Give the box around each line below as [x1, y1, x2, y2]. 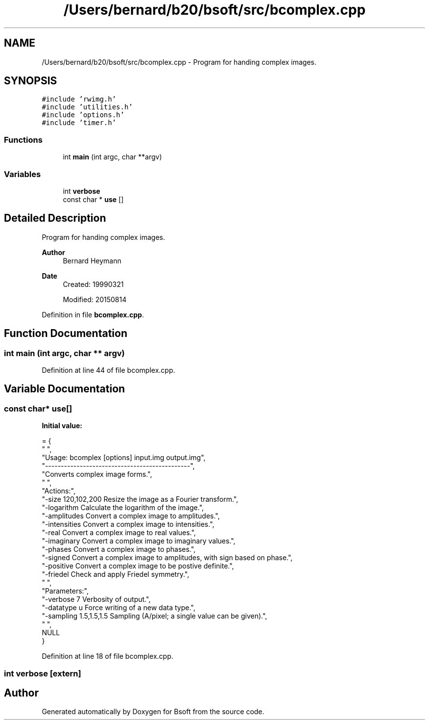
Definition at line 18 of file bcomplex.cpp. [42, 652, 173, 661]
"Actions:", [42, 487, 75, 495]
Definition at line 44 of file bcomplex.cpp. [42, 366, 175, 374]
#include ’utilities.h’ [42, 103, 133, 111]
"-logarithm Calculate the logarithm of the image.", [42, 503, 204, 512]
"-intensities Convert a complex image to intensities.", [42, 520, 214, 529]
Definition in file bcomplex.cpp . [42, 310, 144, 319]
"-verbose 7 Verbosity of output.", [42, 595, 151, 604]
